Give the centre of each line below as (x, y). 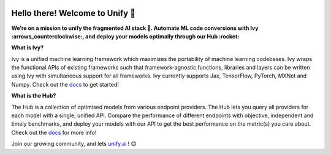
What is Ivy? (28, 48)
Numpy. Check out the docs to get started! (65, 84)
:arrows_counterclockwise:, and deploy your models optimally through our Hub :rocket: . (126, 36)
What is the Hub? (34, 96)
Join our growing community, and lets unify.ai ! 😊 (74, 144)
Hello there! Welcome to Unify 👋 (74, 13)
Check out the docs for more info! (54, 132)
